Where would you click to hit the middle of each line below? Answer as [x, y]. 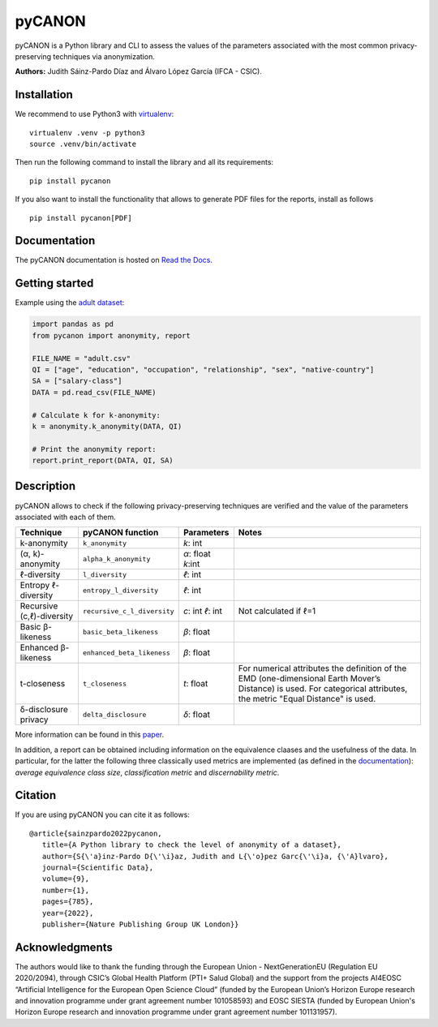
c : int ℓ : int [203, 611]
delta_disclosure [114, 714]
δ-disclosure [44, 710]
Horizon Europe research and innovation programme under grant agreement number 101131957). [176, 1012]
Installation [44, 95]
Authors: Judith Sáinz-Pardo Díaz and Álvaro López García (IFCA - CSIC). [139, 71]
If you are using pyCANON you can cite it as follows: [102, 814]
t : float [195, 684]
